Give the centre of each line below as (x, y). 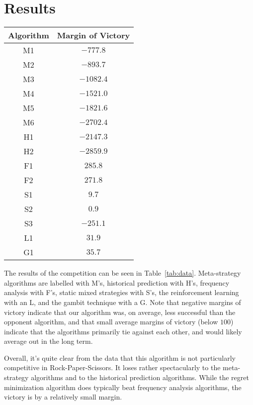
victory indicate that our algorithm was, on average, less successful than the (120, 312)
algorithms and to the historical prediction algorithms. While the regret (140, 377)
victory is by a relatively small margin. (63, 397)
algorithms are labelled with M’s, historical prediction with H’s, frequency (117, 282)
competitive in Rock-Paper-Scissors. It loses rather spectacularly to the (112, 367)
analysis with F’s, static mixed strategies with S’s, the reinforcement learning (122, 292)
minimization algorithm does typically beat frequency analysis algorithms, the (123, 387)
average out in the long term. (48, 341)
